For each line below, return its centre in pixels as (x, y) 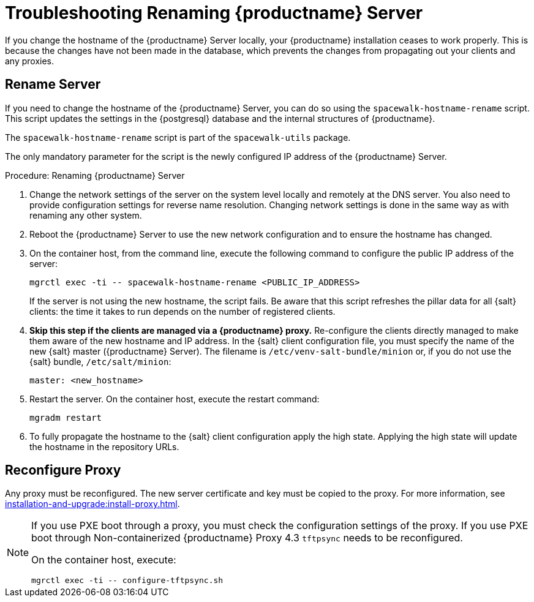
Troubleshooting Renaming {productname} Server (214, 13)
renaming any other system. (86, 215)
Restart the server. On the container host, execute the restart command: (175, 399)
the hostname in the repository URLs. (104, 446)
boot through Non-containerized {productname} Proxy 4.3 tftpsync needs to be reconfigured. (247, 538)
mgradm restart (66, 417)
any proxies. (30, 61)
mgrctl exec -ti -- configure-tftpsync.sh (127, 581)
